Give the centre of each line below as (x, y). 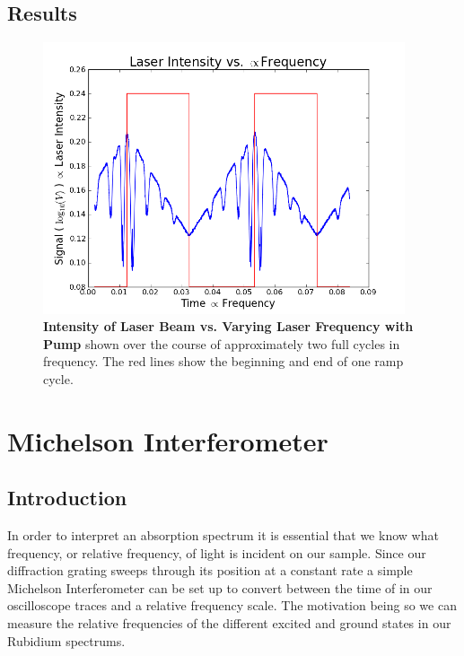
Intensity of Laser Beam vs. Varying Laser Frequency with (228, 326)
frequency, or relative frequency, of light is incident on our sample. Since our (217, 552)
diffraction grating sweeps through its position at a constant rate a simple (210, 570)
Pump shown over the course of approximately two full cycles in (222, 343)
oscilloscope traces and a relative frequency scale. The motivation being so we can (232, 605)
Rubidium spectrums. (66, 640)
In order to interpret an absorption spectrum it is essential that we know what (223, 535)
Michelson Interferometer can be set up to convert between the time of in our (220, 587)
